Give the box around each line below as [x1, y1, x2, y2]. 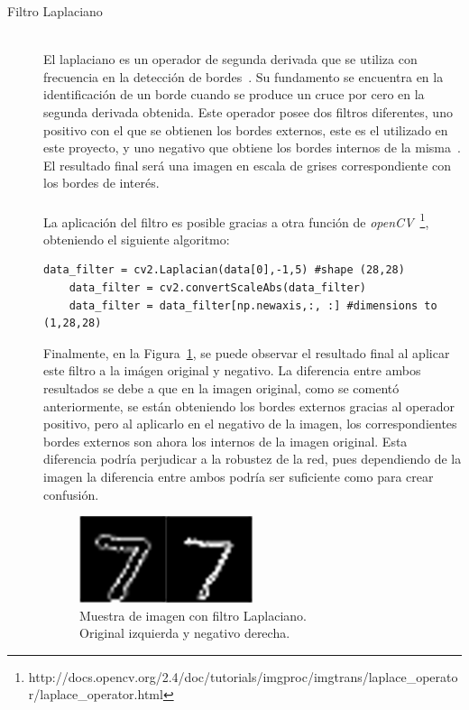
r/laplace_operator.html [28, 685, 163, 704]
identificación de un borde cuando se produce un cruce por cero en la [43, 85, 425, 104]
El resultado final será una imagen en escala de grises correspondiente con [43, 155, 451, 174]
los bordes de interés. [43, 173, 160, 192]
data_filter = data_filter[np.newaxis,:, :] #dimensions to [69, 299, 437, 312]
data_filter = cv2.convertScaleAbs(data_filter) [69, 281, 366, 294]
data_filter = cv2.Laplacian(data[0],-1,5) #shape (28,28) [43, 263, 405, 277]
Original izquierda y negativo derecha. [79, 623, 290, 642]
